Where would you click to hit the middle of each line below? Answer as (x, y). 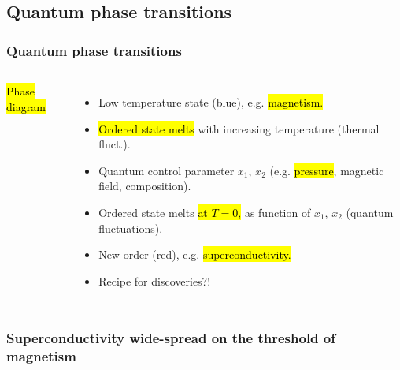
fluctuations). (131, 228)
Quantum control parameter (167, 170)
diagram (26, 106)
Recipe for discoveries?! (155, 280)
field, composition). (145, 186)
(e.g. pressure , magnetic (327, 170)
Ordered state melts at (153, 212)
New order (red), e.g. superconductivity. (195, 254)
